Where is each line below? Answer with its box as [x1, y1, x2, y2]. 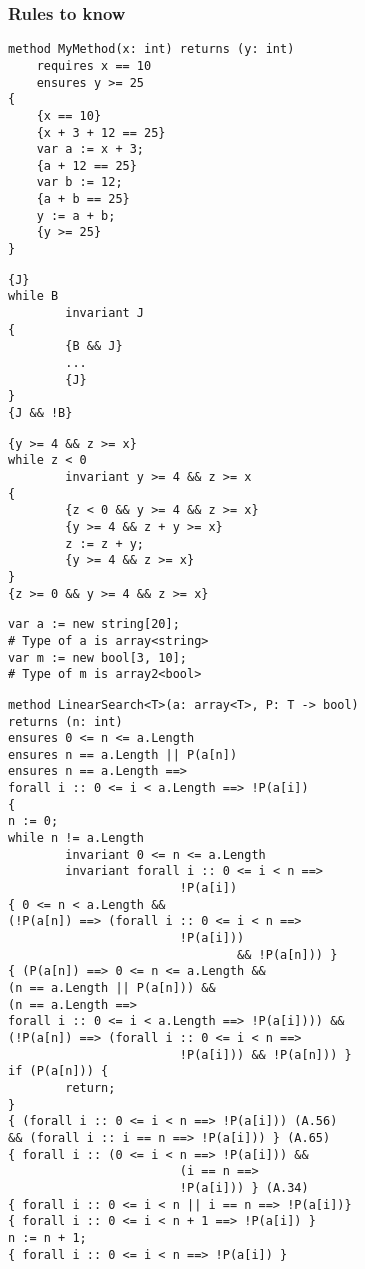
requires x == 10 [36, 58, 152, 73]
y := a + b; [36, 208, 116, 223]
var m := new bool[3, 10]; [8, 650, 187, 665]
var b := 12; [36, 175, 123, 190]
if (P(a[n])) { [8, 1064, 109, 1079]
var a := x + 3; [36, 142, 145, 157]
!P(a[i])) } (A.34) [179, 1180, 309, 1195]
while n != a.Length [8, 831, 145, 846]
